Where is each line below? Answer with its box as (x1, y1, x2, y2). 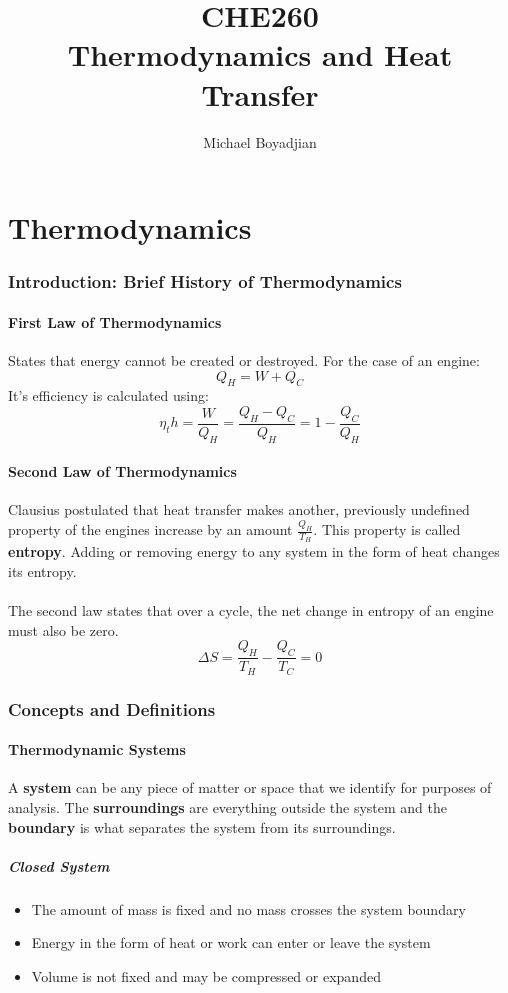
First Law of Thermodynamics (8, 311, 222, 332)
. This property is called (313, 519, 461, 540)
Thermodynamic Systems (8, 739, 186, 760)
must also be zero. (8, 619, 119, 640)
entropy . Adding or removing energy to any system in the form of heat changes (8, 541, 500, 562)
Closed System (8, 855, 110, 876)
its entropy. (8, 561, 77, 582)
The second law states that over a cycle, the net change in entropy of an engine (8, 600, 494, 621)
